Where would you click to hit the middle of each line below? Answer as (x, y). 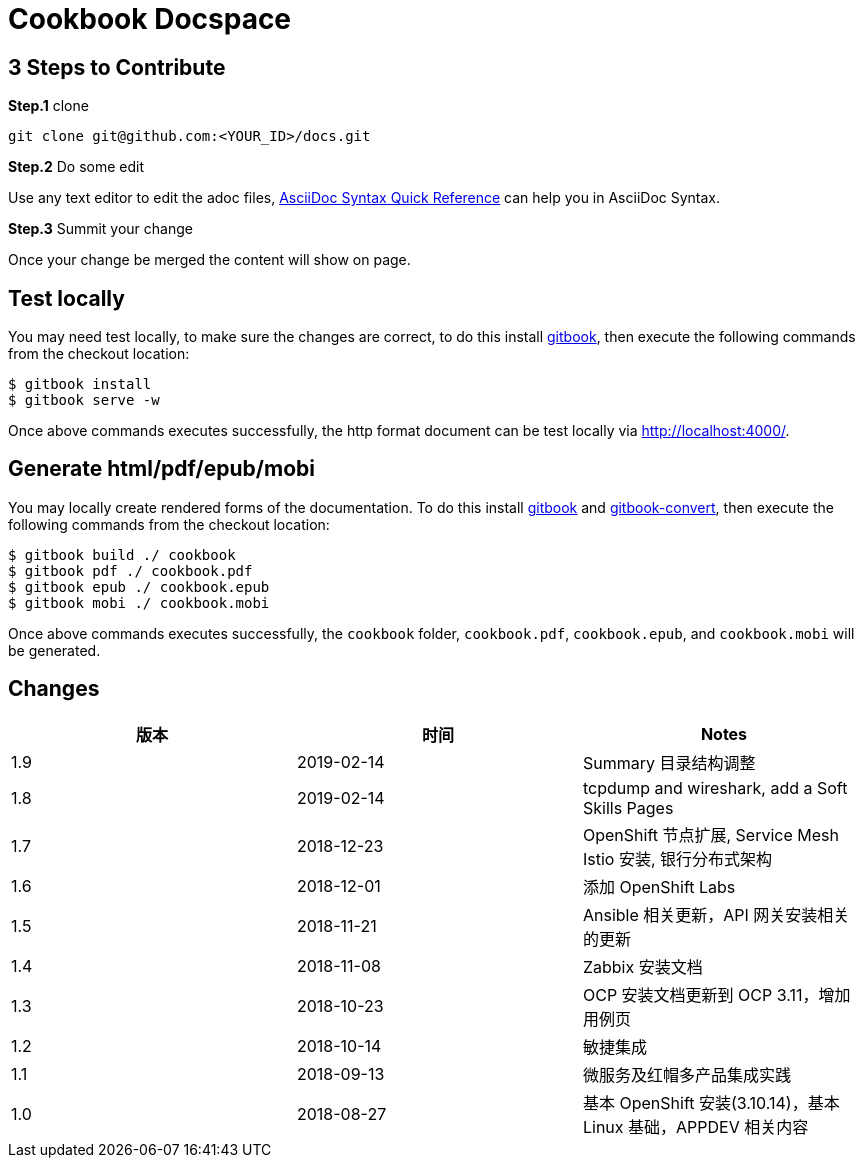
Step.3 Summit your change (100, 229)
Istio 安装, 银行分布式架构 (677, 858)
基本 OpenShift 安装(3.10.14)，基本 (711, 1102)
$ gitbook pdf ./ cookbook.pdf (130, 570)
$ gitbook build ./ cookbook (122, 554)
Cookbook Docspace (150, 19)
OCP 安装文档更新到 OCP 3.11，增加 (716, 994)
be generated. (54, 650)
